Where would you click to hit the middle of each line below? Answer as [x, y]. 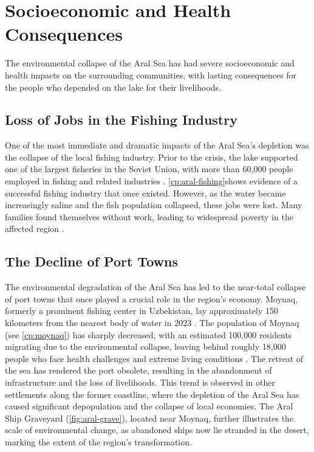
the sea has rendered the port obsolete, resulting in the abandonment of [138, 370]
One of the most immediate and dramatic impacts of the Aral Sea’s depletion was [157, 145]
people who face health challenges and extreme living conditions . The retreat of [154, 358]
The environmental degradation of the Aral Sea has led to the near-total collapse [155, 287]
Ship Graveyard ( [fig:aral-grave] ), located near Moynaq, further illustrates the [149, 418]
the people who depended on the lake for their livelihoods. [113, 87]
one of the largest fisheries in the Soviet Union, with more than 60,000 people [149, 169]
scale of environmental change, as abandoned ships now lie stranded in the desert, [157, 430]
